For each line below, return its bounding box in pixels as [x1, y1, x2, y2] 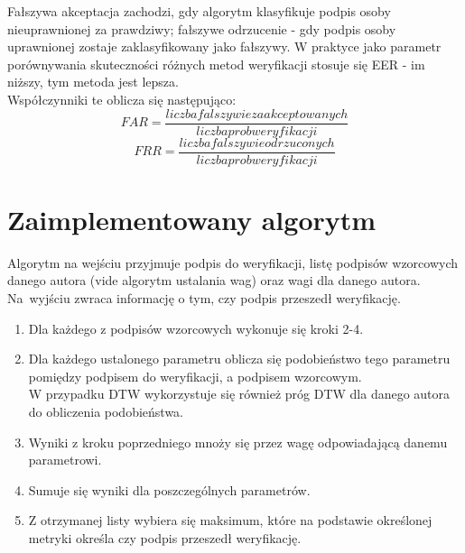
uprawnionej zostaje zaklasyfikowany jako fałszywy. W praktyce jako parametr [7, 37, 442, 56]
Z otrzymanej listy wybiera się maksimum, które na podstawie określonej [28, 511, 432, 530]
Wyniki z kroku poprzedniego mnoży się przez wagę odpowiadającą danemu [28, 432, 448, 451]
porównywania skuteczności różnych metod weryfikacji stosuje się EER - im [7, 54, 425, 73]
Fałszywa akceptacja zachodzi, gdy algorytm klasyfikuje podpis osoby [7, 2, 391, 20]
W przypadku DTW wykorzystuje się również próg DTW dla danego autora [28, 384, 451, 403]
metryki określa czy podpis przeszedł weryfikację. [28, 528, 302, 547]
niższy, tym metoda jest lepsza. [7, 72, 179, 91]
